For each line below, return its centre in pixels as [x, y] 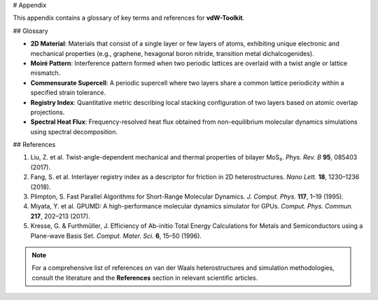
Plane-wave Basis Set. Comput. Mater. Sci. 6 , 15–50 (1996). [116, 236]
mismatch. [45, 73]
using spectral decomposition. [74, 131]
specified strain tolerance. [68, 93]
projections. [48, 112]
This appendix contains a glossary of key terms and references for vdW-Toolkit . [129, 18]
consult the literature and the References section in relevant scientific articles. [145, 278]
